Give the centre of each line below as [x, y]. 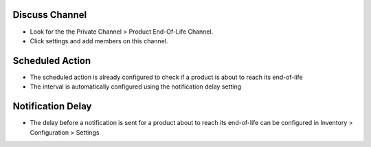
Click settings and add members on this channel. [99, 41]
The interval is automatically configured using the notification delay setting [136, 87]
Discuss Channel [50, 15]
